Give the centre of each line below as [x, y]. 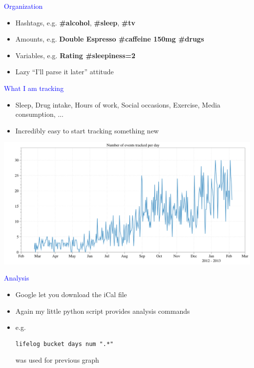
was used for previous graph [57, 360]
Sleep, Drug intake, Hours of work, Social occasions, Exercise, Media [118, 104]
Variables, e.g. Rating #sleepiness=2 [75, 55]
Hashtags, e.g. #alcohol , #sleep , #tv [75, 22]
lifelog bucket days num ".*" [64, 344]
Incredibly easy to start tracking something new [87, 130]
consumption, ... [39, 114]
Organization [23, 6]
